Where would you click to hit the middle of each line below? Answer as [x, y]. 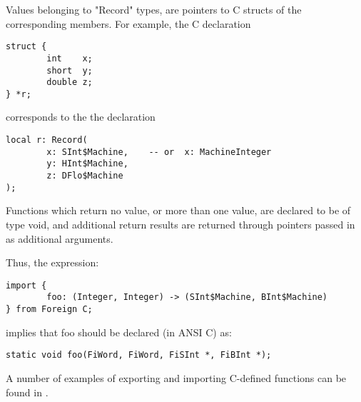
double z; [70, 82]
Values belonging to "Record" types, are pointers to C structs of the [154, 9]
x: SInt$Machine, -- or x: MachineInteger [159, 152]
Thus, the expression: [52, 262]
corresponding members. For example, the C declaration [128, 23]
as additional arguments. [60, 238]
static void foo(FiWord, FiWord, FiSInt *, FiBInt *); [139, 355]
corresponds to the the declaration [81, 117]
